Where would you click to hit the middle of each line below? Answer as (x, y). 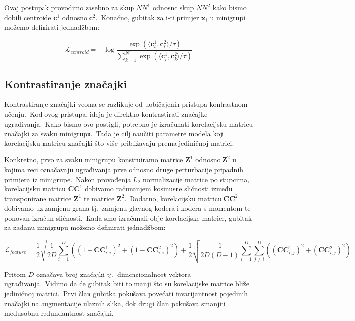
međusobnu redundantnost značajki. (59, 313)
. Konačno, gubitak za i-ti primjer (147, 17)
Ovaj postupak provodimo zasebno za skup (69, 7)
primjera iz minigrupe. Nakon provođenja (68, 179)
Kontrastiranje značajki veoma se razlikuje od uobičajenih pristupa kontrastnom (126, 104)
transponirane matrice (38, 198)
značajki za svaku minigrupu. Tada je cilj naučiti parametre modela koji (114, 133)
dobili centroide (28, 17)
